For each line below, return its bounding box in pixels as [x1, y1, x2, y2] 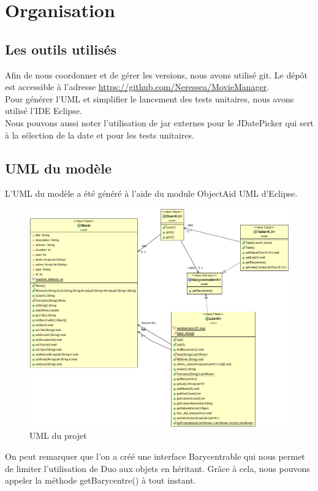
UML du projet [29, 429, 87, 442]
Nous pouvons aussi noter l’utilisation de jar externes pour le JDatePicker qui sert [5, 116, 314, 129]
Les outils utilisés [5, 39, 117, 58]
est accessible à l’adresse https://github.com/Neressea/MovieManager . [5, 80, 270, 93]
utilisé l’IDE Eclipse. [5, 104, 82, 117]
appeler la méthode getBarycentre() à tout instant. [5, 474, 196, 487]
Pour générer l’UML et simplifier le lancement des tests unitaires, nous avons [5, 92, 294, 105]
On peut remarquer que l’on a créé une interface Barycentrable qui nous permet [5, 450, 305, 462]
